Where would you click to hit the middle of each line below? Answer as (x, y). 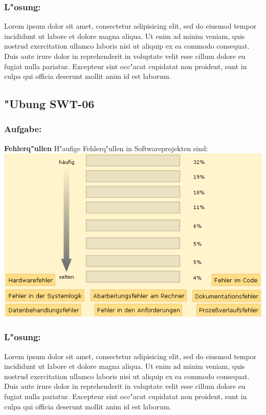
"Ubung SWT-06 (49, 104)
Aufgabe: (23, 129)
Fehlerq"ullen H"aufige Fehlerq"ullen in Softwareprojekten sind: (106, 148)
